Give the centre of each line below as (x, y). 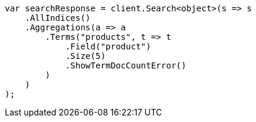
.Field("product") (108, 46)
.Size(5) (86, 56)
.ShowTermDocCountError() (126, 65)
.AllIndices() (58, 18)
